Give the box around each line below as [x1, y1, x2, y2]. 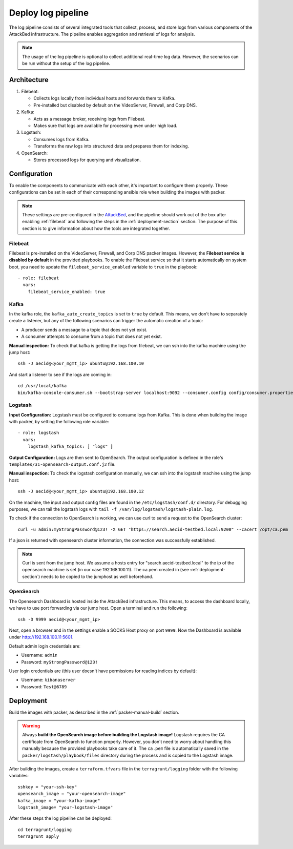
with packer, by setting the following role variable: [9, 419, 109, 425]
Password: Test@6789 [21, 683, 67, 689]
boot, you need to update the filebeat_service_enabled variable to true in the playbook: [9, 264, 198, 269]
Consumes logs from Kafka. [33, 136, 90, 142]
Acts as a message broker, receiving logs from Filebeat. [33, 116, 146, 122]
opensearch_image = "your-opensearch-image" [18, 791, 126, 797]
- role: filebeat [18, 275, 59, 281]
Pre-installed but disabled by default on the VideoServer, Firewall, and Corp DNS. [33, 102, 197, 108]
